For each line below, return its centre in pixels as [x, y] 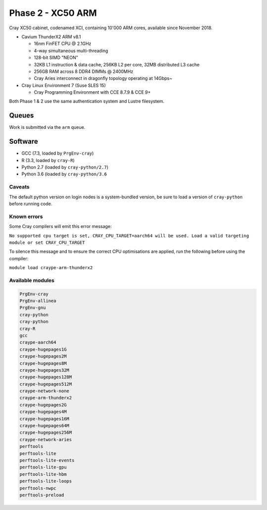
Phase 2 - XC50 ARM [53, 13]
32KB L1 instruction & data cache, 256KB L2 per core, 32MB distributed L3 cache [117, 64]
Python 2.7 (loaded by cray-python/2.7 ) [65, 167]
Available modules [32, 280]
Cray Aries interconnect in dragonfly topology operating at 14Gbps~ [103, 78]
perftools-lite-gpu [43, 467]
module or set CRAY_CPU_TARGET [47, 242]
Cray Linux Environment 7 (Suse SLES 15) [64, 85]
